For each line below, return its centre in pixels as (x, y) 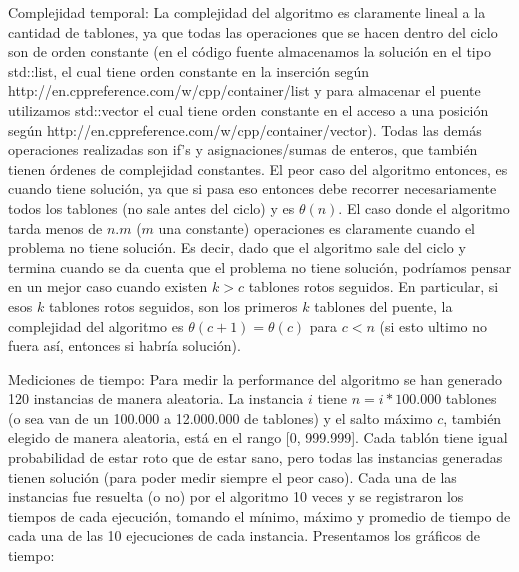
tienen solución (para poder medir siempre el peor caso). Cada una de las (232, 476)
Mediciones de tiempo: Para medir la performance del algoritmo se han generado (255, 378)
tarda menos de (55, 227)
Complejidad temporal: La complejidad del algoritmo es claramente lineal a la (247, 12)
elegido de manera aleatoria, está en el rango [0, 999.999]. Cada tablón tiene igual (258, 437)
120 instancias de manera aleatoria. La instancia (156, 398)
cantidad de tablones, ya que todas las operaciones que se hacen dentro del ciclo (253, 31)
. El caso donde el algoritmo (424, 207)
